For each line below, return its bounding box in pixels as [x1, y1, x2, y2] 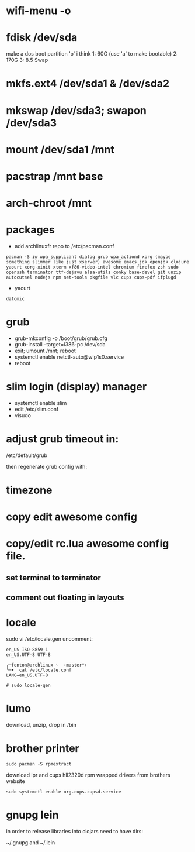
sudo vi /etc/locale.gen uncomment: [6, 635, 93, 643]
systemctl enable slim [14, 399, 67, 406]
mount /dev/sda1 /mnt [6, 143, 115, 156]
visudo [14, 411, 31, 419]
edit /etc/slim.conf [14, 406, 59, 413]
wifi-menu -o [6, 4, 71, 18]
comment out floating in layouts [6, 593, 124, 603]
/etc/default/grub [6, 452, 48, 459]
